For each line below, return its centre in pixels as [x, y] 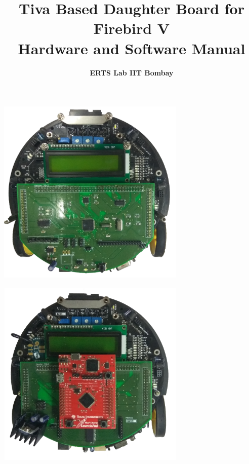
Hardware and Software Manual [132, 48]
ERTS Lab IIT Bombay [132, 72]
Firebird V [132, 28]
